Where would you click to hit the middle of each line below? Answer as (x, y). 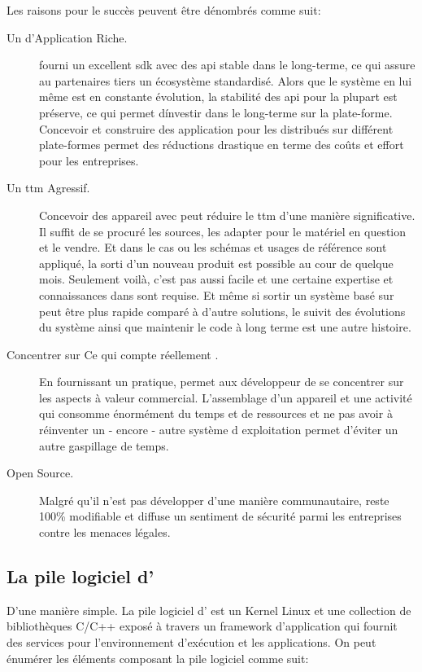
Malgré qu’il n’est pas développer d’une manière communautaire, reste (214, 500)
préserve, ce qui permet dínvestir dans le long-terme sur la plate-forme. (216, 112)
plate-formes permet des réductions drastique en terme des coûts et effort (222, 145)
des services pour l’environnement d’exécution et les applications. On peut (191, 642)
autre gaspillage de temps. (104, 445)
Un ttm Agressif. (48, 188)
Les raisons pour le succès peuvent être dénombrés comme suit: (164, 10)
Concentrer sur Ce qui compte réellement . (113, 354)
